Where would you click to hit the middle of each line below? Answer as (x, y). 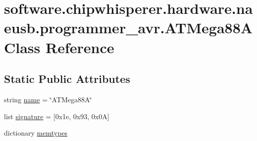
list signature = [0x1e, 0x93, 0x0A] (57, 116)
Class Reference (59, 47)
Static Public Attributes (67, 79)
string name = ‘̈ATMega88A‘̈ (48, 99)
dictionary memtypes (36, 133)
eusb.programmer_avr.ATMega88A (128, 28)
